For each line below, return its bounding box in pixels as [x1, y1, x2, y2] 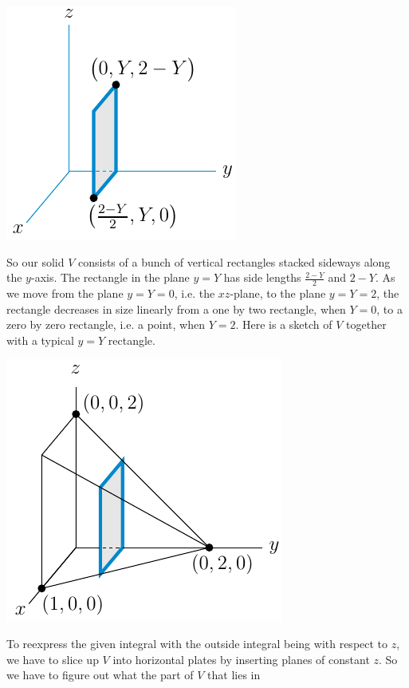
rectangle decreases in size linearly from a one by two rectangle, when [6, 300, 346, 317]
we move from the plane [6, 285, 124, 302]
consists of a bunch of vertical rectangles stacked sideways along [77, 253, 391, 270]
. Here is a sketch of [235, 316, 332, 333]
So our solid [6, 253, 65, 270]
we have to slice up [6, 650, 99, 667]
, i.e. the [174, 285, 215, 302]
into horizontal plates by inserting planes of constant [112, 650, 370, 667]
